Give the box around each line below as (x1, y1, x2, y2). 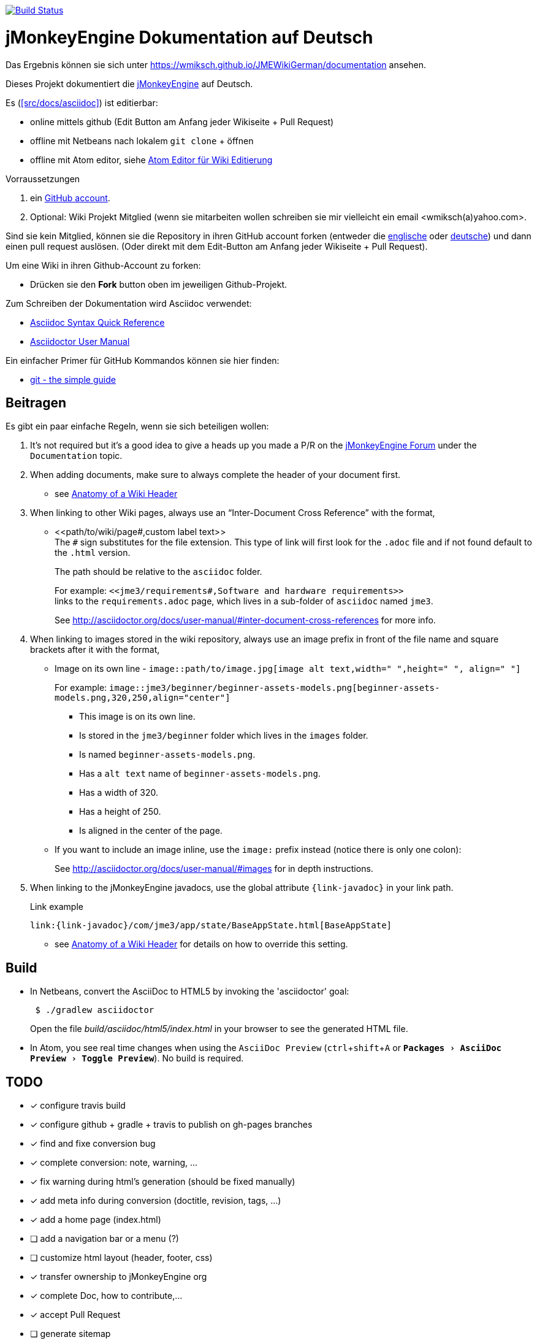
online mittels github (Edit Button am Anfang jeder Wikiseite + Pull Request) (30, 116, 334, 127)
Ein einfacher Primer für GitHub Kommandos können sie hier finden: (6, 355, 280, 366)
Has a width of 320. (79, 787, 159, 798)
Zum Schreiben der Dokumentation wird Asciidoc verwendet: (6, 298, 252, 309)
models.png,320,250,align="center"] (55, 693, 230, 703)
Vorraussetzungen (6, 173, 80, 184)
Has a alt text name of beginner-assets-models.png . (79, 768, 321, 779)
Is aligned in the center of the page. (79, 825, 223, 836)
